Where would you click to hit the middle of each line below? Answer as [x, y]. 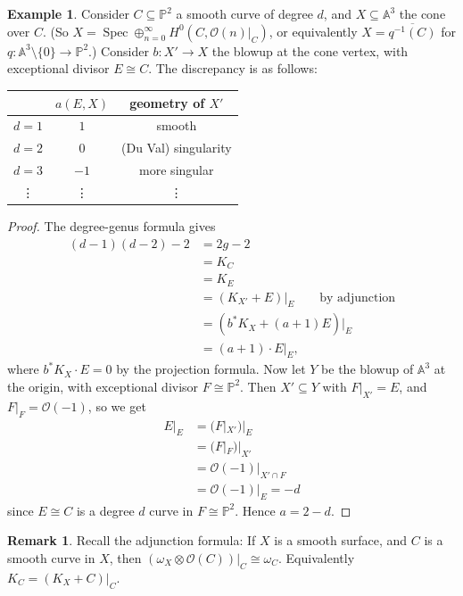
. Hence [255, 510]
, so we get [117, 406]
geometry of [167, 102]
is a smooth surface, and [341, 540]
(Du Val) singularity [176, 148]
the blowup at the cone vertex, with [310, 50]
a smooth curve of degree [244, 13]
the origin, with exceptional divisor [103, 386]
